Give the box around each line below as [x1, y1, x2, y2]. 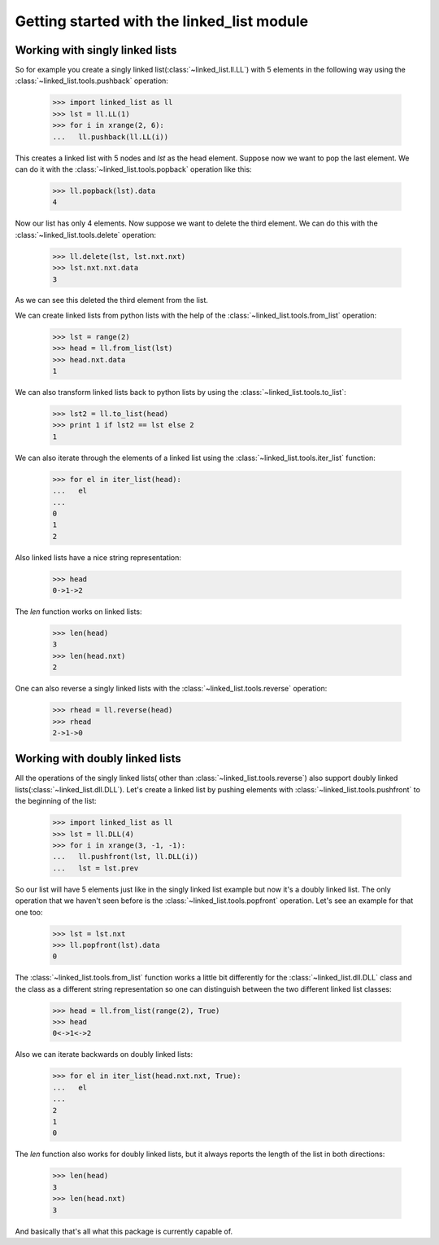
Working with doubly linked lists [15, 752, 182, 765]
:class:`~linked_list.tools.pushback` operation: [15, 76, 168, 85]
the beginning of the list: [15, 796, 97, 806]
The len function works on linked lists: [15, 607, 142, 616]
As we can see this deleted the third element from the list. [15, 296, 209, 305]
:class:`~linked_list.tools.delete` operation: [15, 230, 156, 239]
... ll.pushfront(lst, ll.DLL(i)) [52, 852, 199, 861]
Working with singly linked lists [15, 43, 177, 57]
